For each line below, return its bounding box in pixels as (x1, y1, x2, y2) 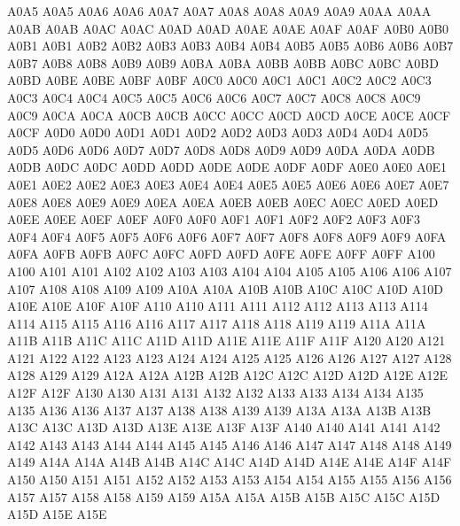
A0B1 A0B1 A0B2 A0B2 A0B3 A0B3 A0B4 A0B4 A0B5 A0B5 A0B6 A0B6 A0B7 (7, 36, 454, 55)
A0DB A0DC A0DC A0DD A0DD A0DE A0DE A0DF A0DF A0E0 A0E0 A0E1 (7, 158, 448, 176)
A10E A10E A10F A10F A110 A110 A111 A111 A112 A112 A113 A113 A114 (7, 297, 428, 315)
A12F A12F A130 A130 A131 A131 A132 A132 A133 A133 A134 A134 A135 (7, 383, 424, 402)
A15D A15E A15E (7, 505, 107, 523)
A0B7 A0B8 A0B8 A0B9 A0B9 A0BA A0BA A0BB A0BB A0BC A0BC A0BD (7, 53, 439, 72)
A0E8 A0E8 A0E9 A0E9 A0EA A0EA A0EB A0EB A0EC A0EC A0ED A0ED (7, 192, 439, 211)
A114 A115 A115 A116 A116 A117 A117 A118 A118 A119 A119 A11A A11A (7, 313, 426, 332)
